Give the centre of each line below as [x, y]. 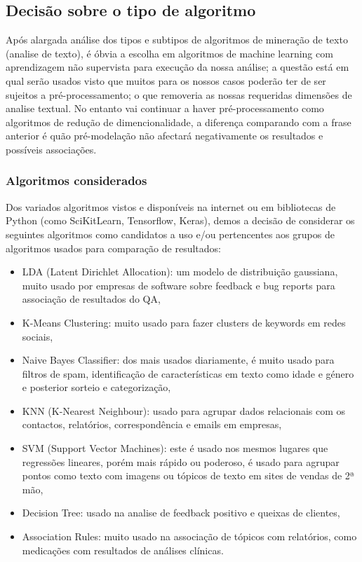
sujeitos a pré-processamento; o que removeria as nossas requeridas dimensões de [179, 94]
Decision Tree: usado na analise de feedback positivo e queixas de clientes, [181, 513]
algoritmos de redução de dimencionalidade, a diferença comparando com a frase [179, 122]
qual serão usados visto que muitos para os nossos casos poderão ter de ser [166, 80]
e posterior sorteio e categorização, [96, 387]
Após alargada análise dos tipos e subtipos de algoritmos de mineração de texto [177, 40]
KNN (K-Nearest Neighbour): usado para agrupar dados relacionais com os [184, 410]
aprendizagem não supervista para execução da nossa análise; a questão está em [177, 67]
